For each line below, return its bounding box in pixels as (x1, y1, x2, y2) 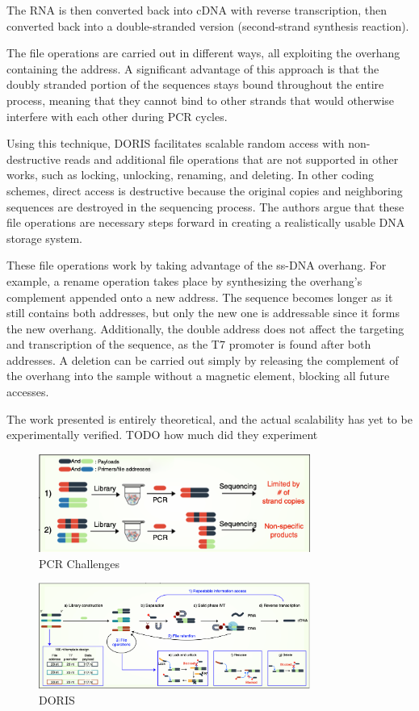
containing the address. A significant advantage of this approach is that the (6, 60, 379, 77)
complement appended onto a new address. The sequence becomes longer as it (6, 288, 393, 305)
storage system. (6, 229, 82, 246)
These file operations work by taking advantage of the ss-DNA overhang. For (6, 257, 387, 274)
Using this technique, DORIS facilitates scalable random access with (6, 135, 345, 152)
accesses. (6, 383, 49, 400)
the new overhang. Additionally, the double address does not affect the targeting (6, 320, 404, 337)
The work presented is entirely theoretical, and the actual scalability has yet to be (6, 410, 413, 427)
